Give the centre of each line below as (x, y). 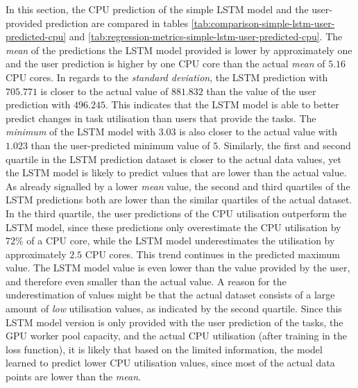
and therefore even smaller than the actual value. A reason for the (146, 281)
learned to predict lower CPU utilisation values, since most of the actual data (170, 363)
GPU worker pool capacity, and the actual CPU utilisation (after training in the (176, 336)
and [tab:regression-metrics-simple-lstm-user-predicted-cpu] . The (206, 36)
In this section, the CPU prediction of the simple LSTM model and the (157, 9)
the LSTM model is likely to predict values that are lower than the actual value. (176, 172)
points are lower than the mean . (73, 377)
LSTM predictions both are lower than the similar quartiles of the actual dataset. (179, 200)
